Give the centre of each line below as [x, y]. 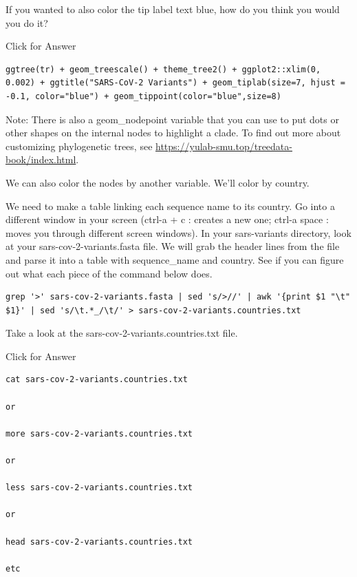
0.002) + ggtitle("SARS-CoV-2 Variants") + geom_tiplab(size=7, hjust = [175, 83]
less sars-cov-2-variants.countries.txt [99, 488]
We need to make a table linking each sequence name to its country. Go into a [170, 206]
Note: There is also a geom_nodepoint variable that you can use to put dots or [172, 119]
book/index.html [41, 159]
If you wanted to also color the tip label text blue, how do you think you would [173, 9]
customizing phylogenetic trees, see [79, 146]
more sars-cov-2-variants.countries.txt [99, 433]
